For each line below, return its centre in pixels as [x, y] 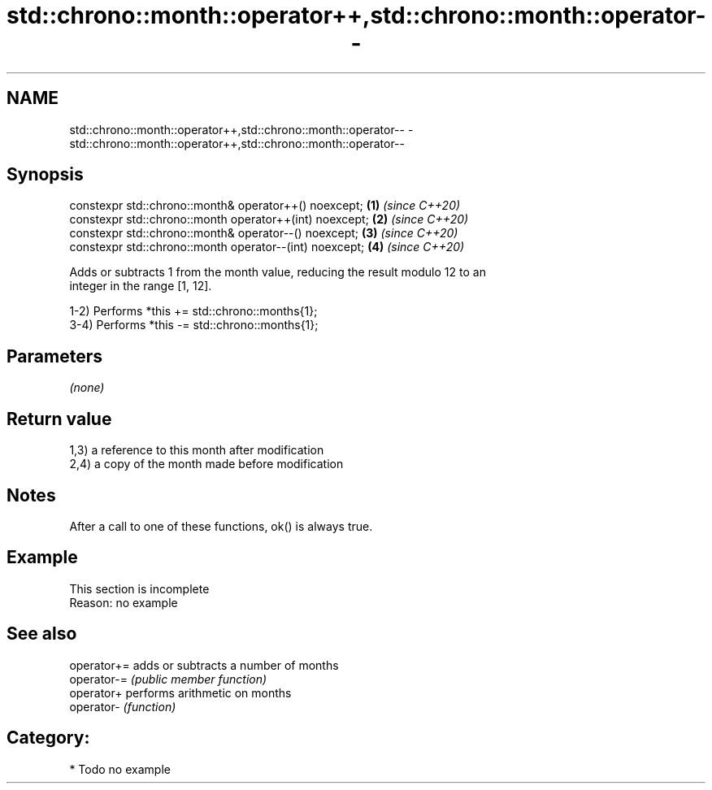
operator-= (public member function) [168, 679]
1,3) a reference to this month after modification [197, 450]
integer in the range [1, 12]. [141, 286]
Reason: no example [124, 602]
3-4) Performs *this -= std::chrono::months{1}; [194, 325]
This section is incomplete [139, 588]
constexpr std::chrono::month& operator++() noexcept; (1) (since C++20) [265, 206]
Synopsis [45, 175]
